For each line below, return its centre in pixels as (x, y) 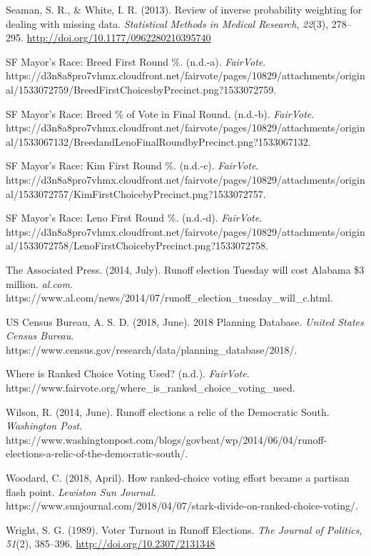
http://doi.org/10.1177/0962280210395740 (119, 38)
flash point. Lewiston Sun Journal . (81, 491)
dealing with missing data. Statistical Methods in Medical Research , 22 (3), (167, 23)
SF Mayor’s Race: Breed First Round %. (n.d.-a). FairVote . (136, 61)
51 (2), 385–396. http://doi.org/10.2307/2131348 (111, 543)
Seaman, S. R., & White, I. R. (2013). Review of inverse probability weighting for (184, 9)
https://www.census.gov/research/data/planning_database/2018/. (152, 349)
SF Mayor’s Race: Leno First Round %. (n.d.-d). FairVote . (134, 218)
